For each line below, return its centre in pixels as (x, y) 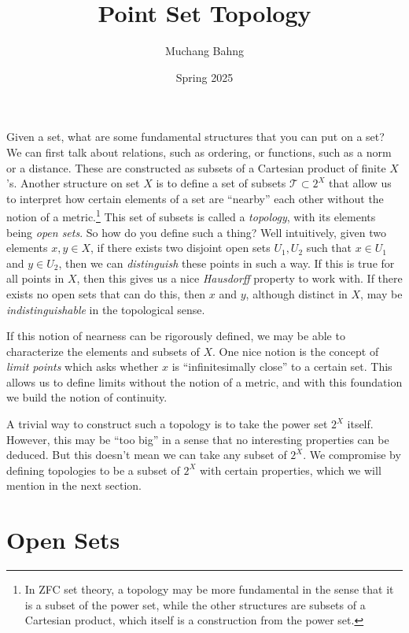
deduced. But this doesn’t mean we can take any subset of (147, 455)
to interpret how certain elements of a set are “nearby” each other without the (195, 198)
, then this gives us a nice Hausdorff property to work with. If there (240, 278)
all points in (35, 278)
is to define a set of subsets (221, 183)
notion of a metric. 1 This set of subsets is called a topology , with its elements (191, 215)
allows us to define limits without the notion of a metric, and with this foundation (204, 381)
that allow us (360, 183)
